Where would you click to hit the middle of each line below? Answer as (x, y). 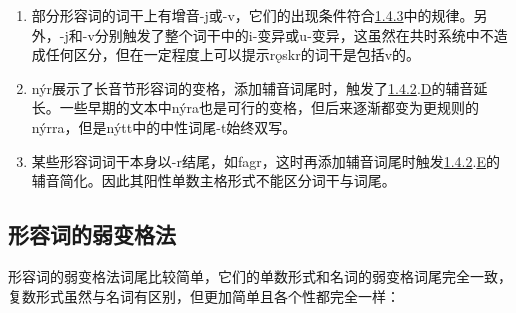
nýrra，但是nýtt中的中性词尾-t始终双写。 (164, 126)
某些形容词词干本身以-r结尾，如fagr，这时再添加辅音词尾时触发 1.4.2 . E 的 (265, 160)
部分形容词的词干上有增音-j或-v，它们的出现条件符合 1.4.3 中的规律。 (252, 15)
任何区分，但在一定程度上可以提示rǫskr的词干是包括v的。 (233, 54)
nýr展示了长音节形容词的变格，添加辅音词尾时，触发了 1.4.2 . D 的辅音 (252, 87)
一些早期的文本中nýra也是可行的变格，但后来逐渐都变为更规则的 (269, 107)
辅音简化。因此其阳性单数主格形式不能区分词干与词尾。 (213, 180)
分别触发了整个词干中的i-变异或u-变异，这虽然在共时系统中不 (294, 34)
